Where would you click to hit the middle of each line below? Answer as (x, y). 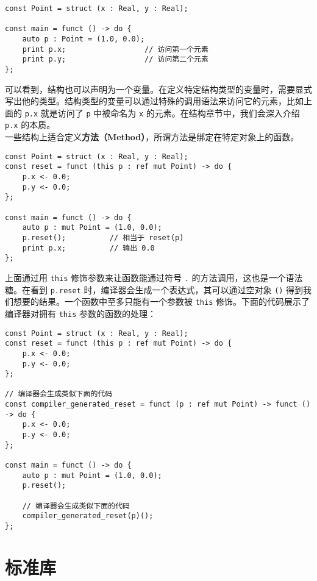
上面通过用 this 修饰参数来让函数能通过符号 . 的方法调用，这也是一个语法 (154, 277)
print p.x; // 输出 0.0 (88, 248)
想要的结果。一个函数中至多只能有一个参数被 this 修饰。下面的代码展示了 (161, 301)
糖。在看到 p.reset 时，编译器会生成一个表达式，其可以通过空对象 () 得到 (154, 289)
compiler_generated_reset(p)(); (88, 516)
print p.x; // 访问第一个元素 (115, 49)
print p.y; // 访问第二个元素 (115, 59)
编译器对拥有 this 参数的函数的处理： (80, 313)
